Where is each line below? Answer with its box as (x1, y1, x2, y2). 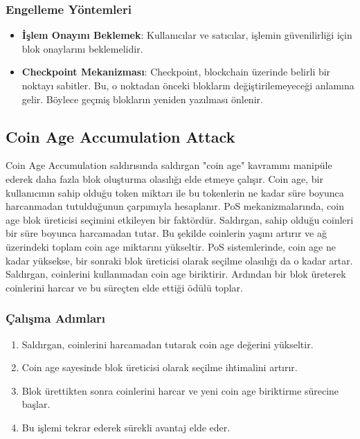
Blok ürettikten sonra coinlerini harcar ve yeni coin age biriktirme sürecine (21, 383, 339, 397)
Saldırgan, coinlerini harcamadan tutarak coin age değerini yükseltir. (21, 337, 314, 351)
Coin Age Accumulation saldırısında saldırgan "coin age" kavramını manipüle (6, 158, 332, 172)
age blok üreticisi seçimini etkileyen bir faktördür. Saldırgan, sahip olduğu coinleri (6, 212, 354, 226)
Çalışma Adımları (6, 310, 106, 327)
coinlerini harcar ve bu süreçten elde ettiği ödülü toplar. (6, 280, 243, 294)
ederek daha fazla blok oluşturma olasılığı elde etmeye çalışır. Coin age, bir (6, 171, 323, 186)
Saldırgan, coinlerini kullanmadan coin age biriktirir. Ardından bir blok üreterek (6, 267, 346, 281)
